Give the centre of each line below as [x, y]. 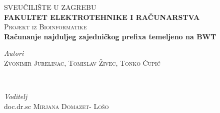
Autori [14, 53]
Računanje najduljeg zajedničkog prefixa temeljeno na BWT [110, 36]
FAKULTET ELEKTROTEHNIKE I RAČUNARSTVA [102, 17]
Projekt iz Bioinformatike [45, 27]
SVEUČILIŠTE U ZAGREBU [50, 7]
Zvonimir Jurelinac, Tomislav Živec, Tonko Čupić [82, 62]
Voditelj [16, 96]
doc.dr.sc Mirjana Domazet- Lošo [56, 106]
